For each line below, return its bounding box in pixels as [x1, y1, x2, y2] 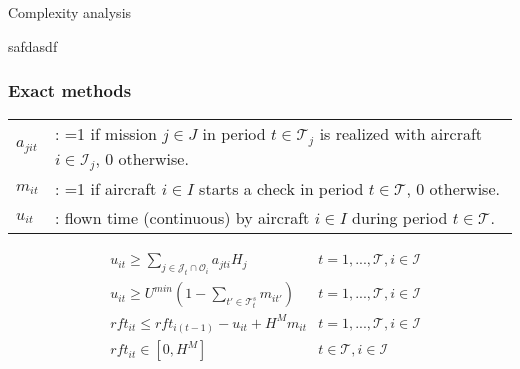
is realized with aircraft [319, 121, 483, 145]
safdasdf [8, 35, 58, 56]
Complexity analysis [8, 2, 132, 23]
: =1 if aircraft [54, 177, 157, 201]
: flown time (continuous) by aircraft [54, 206, 310, 230]
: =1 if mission [54, 121, 157, 145]
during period [352, 206, 448, 230]
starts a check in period [199, 177, 364, 201]
